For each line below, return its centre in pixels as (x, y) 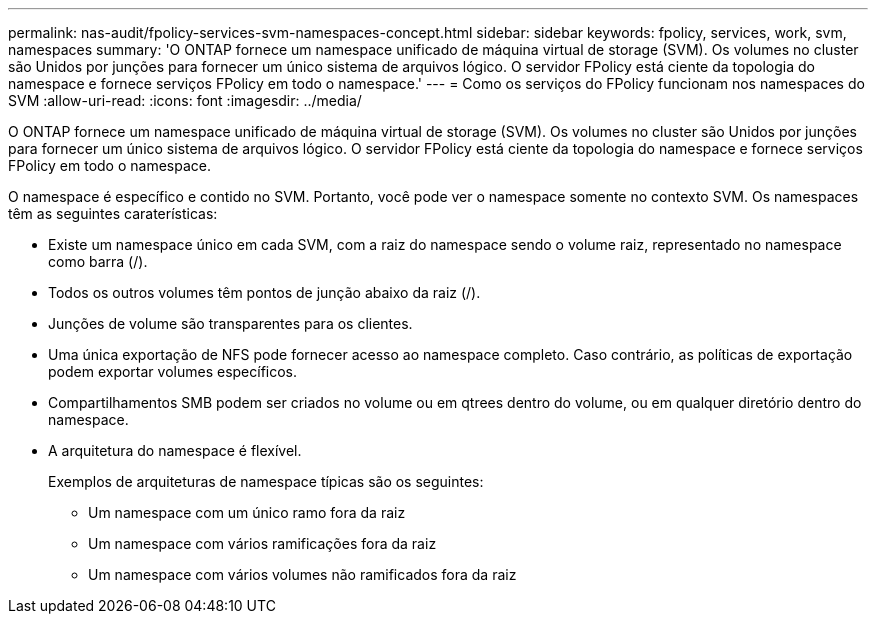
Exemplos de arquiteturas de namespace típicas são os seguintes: (266, 481)
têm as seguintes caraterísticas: (113, 213)
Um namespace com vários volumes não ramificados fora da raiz (302, 574)
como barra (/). (98, 261)
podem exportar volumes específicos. (173, 371)
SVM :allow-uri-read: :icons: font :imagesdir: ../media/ (185, 100)
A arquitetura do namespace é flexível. (175, 450)
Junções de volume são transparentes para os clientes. (230, 323)
